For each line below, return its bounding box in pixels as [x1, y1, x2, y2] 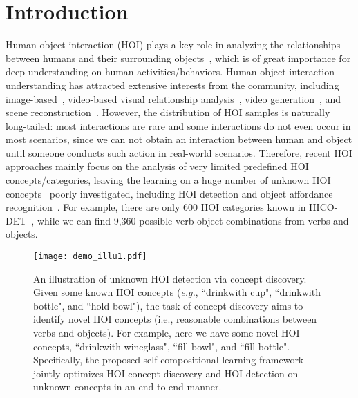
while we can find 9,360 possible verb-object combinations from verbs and [37, 213, 349, 227]
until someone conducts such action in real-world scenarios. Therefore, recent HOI [6, 145, 352, 160]
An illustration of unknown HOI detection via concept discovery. [33, 271, 307, 285]
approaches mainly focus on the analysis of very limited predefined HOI [6, 159, 309, 173]
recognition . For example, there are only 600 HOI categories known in [6, 200, 306, 214]
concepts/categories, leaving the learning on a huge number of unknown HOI [6, 173, 331, 187]
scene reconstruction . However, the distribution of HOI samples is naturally [6, 105, 330, 120]
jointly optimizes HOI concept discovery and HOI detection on [33, 366, 299, 380]
